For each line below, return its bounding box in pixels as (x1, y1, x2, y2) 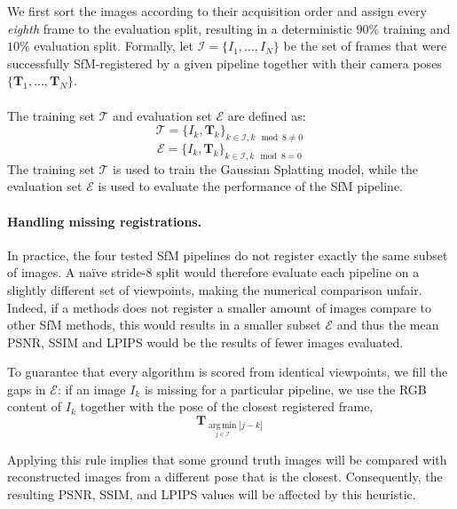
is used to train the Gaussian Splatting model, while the (113, 159, 418, 178)
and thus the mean (336, 315, 439, 334)
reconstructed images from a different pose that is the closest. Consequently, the (7, 467, 443, 486)
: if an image (57, 379, 126, 398)
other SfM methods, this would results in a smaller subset (7, 315, 321, 334)
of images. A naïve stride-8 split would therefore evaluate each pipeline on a (7, 263, 420, 282)
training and (382, 19, 451, 37)
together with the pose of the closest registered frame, (80, 397, 374, 416)
